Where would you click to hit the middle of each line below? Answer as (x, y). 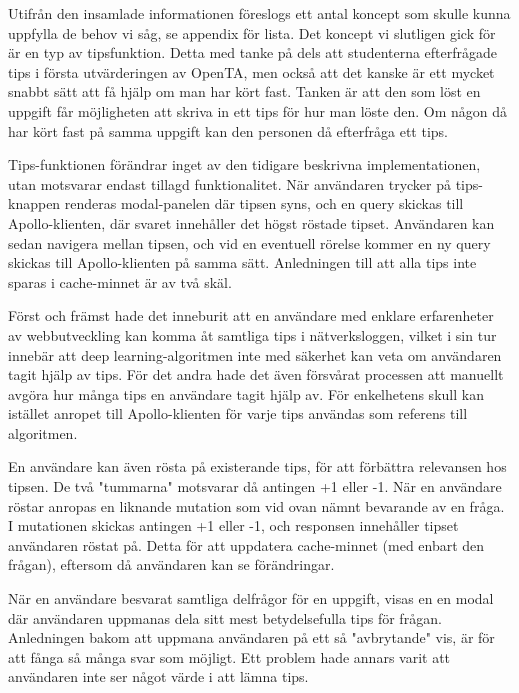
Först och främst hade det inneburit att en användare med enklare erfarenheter (251, 315)
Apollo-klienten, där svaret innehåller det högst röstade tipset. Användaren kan (251, 222)
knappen (34, 203)
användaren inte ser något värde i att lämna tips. (158, 676)
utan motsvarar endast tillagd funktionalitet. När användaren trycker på (230, 183)
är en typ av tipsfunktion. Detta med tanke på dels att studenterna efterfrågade (253, 52)
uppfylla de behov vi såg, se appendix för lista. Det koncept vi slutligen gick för (252, 32)
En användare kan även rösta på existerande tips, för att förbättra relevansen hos (257, 466)
